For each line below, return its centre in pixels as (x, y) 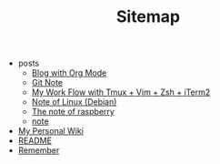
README (35, 141)
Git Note (47, 83)
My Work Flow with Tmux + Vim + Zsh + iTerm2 (121, 92)
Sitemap (148, 17)
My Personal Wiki (51, 131)
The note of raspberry (73, 112)
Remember (39, 150)
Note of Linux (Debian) (74, 102)
